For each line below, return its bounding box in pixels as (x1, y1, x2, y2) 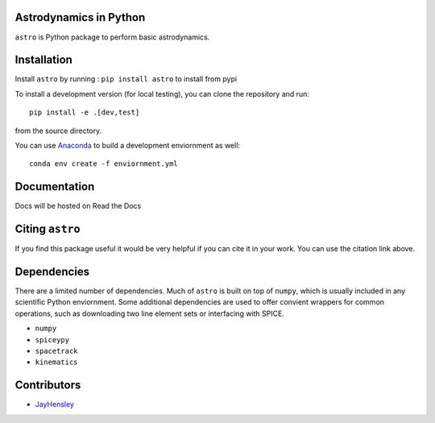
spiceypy (35, 335, 70, 344)
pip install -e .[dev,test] (29, 108, 140, 117)
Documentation (14, 180, 95, 193)
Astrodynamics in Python (14, 10, 146, 24)
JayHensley (35, 400, 74, 409)
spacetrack (35, 346, 78, 356)
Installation (14, 53, 72, 67)
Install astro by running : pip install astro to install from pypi (14, 74, 238, 84)
